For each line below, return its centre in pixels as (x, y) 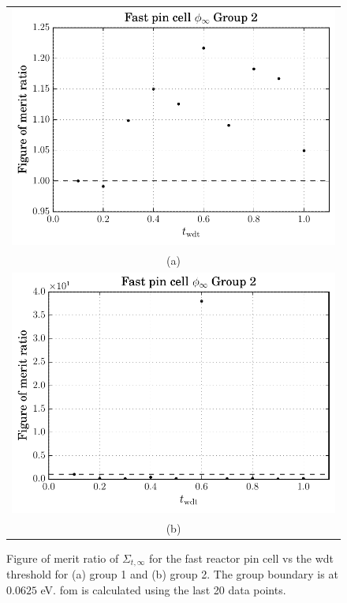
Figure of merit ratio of (63, 558)
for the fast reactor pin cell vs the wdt (242, 558)
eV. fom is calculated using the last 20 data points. (163, 590)
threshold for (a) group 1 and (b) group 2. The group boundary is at (172, 574)
